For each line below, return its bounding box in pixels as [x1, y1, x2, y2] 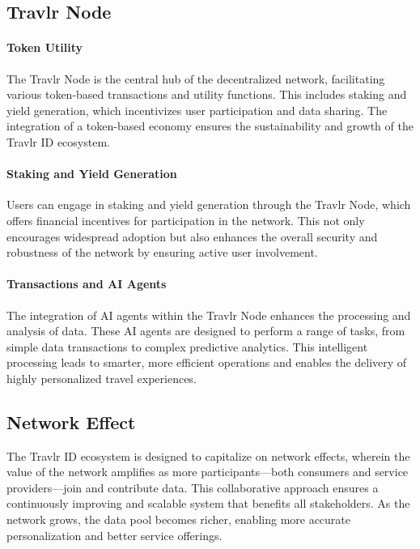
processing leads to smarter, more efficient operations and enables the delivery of [6, 354, 407, 371]
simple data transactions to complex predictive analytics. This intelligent [6, 338, 368, 355]
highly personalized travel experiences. [6, 369, 197, 386]
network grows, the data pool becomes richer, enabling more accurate [6, 511, 351, 528]
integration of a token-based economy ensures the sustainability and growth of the [6, 117, 414, 134]
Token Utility [6, 39, 83, 56]
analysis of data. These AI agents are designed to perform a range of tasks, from [6, 322, 405, 339]
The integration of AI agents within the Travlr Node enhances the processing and [6, 306, 411, 323]
